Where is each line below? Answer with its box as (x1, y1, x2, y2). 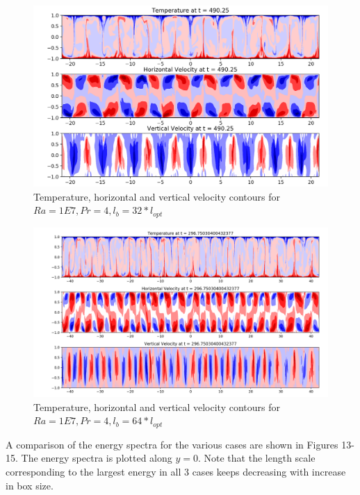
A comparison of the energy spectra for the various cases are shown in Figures (6, 437, 338, 451)
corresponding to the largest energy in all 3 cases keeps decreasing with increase (6, 464, 346, 479)
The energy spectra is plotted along (21, 451, 172, 465)
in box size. (6, 478, 54, 492)
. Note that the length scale (197, 451, 316, 465)
